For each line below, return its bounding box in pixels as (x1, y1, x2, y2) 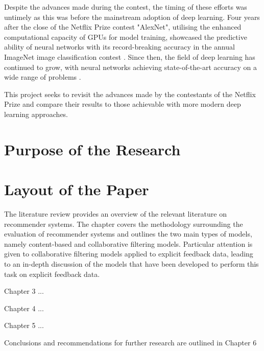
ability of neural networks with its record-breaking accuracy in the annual (4, 41, 235, 52)
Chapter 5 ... (4, 320, 44, 331)
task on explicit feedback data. (4, 268, 100, 279)
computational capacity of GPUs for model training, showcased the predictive (4, 31, 247, 42)
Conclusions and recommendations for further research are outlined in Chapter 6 (4, 337, 257, 347)
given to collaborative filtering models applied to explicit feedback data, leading (4, 248, 253, 259)
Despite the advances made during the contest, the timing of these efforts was (4, 2, 247, 12)
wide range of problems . (4, 72, 81, 82)
